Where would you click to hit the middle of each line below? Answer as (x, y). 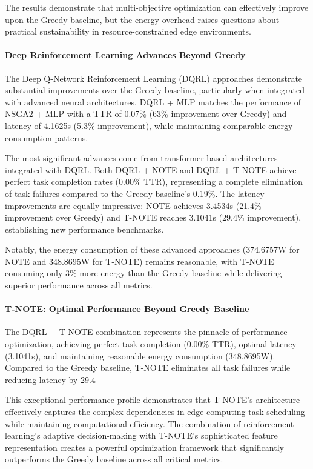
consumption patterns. (47, 137)
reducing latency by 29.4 (50, 379)
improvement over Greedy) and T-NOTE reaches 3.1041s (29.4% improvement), (153, 217)
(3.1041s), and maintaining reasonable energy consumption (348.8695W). (140, 355)
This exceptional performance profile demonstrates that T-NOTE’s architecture (153, 400)
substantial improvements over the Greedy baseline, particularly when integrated (155, 90)
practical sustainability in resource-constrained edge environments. (128, 31)
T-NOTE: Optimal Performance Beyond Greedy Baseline (127, 309)
